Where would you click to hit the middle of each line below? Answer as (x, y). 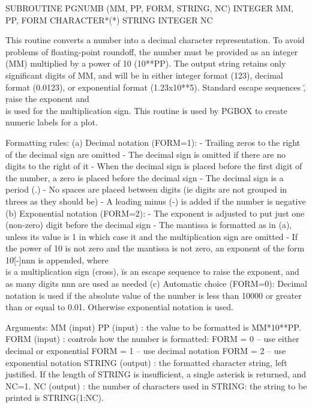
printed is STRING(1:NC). (55, 397)
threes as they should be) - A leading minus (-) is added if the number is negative (156, 201)
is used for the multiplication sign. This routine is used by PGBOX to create (146, 110)
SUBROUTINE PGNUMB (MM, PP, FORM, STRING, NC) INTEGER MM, (150, 8)
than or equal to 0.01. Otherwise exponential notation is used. (119, 307)
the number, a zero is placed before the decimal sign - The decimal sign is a (145, 177)
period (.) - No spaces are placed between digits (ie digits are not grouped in (146, 189)
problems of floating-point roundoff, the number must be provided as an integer (152, 51)
